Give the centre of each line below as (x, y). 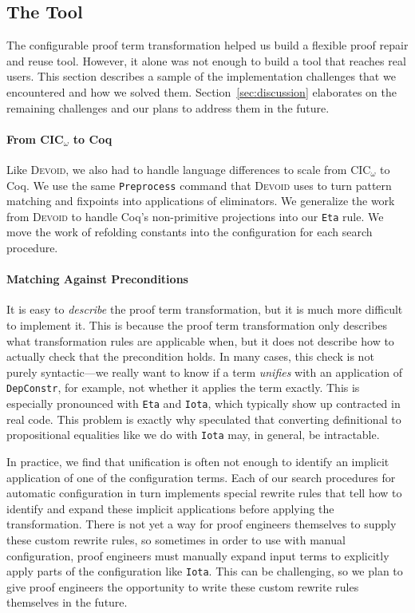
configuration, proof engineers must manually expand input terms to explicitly (198, 555)
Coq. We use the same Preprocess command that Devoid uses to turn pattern (199, 185)
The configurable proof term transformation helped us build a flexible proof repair (207, 45)
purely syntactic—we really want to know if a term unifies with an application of (205, 372)
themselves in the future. (67, 602)
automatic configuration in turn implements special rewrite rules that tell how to (204, 493)
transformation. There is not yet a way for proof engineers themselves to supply (202, 524)
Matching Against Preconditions (97, 279)
